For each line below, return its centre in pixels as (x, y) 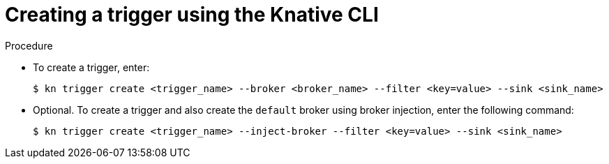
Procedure (29, 45)
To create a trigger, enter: (91, 67)
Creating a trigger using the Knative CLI (192, 15)
